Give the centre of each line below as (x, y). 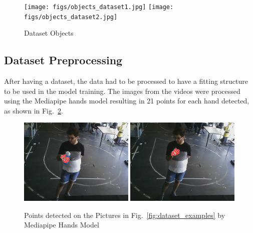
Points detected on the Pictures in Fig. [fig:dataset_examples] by (125, 215)
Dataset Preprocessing (63, 60)
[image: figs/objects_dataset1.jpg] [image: (99, 7)
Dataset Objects (49, 33)
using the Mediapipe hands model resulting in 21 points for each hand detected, (127, 101)
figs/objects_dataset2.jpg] (71, 17)
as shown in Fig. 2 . (34, 110)
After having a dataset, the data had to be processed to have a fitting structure (126, 81)
